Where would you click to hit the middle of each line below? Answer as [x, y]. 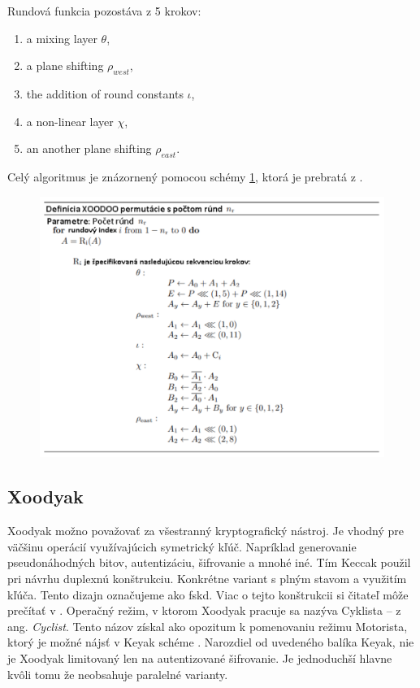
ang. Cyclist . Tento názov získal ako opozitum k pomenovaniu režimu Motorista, [208, 626]
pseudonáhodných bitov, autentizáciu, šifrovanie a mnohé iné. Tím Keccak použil [209, 562]
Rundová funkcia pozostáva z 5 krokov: [104, 11]
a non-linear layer [70, 121]
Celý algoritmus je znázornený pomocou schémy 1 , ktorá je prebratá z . [185, 176]
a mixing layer [62, 38]
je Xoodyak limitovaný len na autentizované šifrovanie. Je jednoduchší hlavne [200, 658]
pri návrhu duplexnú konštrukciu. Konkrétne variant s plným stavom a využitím [207, 579]
